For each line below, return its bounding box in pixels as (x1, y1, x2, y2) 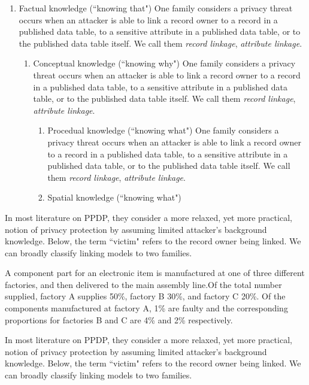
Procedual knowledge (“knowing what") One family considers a (47, 124, 279, 137)
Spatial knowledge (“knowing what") (47, 191, 181, 204)
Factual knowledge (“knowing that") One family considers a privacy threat (19, 2, 293, 14)
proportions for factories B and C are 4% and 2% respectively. (5, 313, 233, 326)
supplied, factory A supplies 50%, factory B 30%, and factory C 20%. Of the (5, 290, 286, 302)
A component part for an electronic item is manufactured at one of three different (5, 266, 305, 279)
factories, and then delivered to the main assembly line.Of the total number (5, 278, 282, 290)
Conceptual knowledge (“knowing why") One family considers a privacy (33, 57, 296, 69)
